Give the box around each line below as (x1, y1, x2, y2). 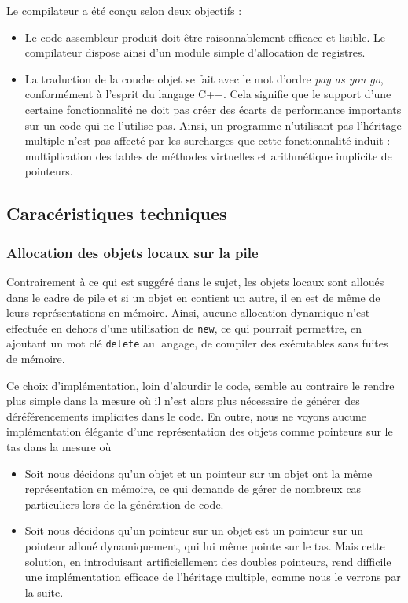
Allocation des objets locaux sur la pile (6, 242, 259, 262)
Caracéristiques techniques (6, 201, 227, 226)
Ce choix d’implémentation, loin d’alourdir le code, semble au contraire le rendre (6, 377, 395, 393)
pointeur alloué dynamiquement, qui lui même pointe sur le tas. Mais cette (24, 537, 385, 553)
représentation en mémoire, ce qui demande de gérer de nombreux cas (24, 480, 362, 497)
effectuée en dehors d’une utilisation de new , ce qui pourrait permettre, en (6, 319, 362, 336)
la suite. (24, 583, 64, 600)
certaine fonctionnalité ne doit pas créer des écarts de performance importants (24, 101, 402, 117)
